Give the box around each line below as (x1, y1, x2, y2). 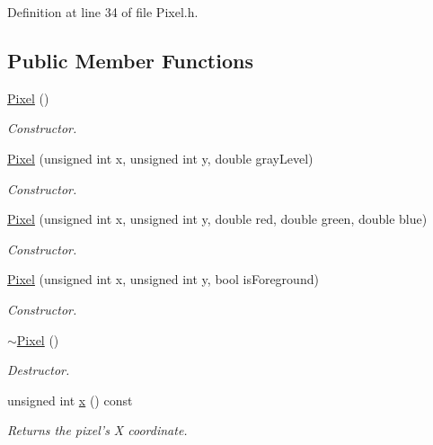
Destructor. (7, 360, 70, 379)
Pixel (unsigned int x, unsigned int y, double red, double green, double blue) (7, 209, 428, 228)
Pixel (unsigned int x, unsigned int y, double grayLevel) (7, 148, 314, 167)
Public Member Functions (7, 46, 253, 74)
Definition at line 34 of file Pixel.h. (7, 3, 199, 21)
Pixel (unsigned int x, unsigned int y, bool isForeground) (7, 270, 319, 289)
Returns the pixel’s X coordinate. (7, 421, 188, 440)
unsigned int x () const (7, 390, 133, 409)
